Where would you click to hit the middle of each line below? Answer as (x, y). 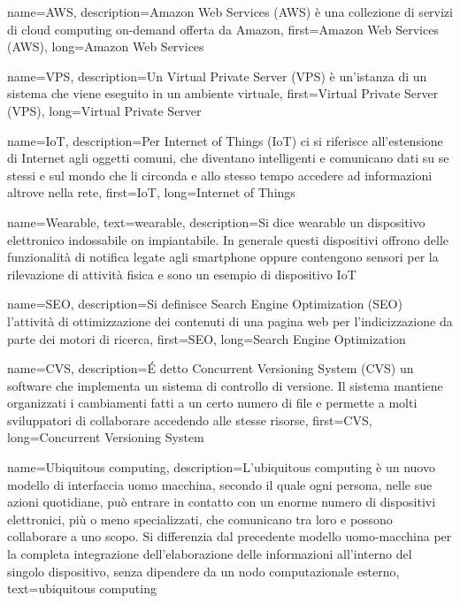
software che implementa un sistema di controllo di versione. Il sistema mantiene (225, 385)
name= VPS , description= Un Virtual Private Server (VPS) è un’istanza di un (217, 76)
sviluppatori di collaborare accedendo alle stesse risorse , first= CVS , (190, 420)
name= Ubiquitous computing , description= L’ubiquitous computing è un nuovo (221, 467)
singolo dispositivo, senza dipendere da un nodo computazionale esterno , (203, 571)
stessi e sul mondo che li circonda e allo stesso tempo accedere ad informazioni (220, 175)
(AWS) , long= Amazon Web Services (106, 46)
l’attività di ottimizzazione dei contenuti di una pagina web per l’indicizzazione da (230, 321)
